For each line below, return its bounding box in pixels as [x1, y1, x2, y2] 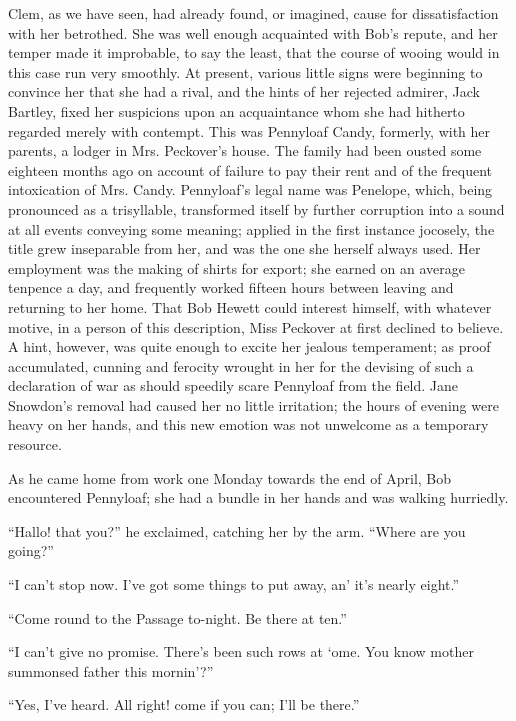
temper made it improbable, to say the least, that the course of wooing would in [8, 42, 500, 63]
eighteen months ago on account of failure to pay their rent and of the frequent [8, 159, 493, 180]
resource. [8, 434, 62, 455]
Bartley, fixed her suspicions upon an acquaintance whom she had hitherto [8, 100, 465, 121]
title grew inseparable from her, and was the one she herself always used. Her [8, 238, 481, 259]
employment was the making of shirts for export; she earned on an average [8, 257, 466, 278]
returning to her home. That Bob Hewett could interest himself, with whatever [8, 296, 492, 317]
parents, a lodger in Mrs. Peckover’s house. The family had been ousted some [8, 140, 482, 161]
